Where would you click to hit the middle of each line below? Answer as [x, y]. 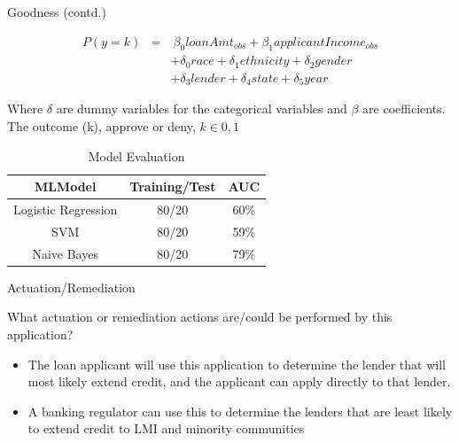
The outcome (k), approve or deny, [101, 125]
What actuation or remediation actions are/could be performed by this [200, 317]
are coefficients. [404, 109]
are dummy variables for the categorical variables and [202, 109]
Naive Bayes [65, 253]
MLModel [65, 187]
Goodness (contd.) [57, 12]
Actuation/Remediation [71, 287]
